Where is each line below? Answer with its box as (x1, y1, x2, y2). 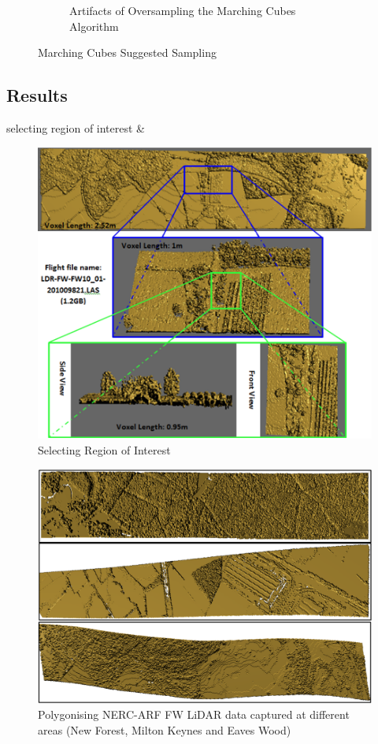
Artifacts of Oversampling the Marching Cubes (69, 2, 296, 18)
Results (6, 83, 68, 107)
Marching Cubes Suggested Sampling (38, 44, 217, 61)
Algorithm (69, 17, 119, 34)
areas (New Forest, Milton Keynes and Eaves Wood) (38, 721, 291, 738)
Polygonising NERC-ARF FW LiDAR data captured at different (38, 706, 350, 723)
